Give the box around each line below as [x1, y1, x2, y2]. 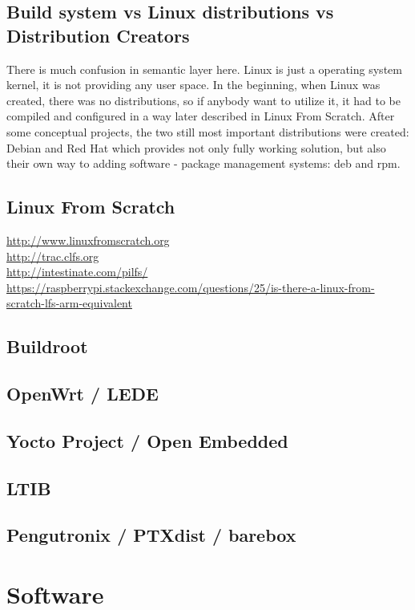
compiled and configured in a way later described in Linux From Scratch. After [6, 108, 395, 124]
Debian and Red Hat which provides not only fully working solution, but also [6, 139, 386, 156]
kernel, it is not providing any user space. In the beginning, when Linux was [6, 76, 381, 93]
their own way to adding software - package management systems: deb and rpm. [6, 155, 401, 172]
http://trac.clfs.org [6, 247, 99, 264]
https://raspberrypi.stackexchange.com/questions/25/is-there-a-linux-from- [6, 279, 375, 295]
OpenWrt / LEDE [6, 381, 159, 406]
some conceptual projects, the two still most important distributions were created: [6, 123, 409, 140]
